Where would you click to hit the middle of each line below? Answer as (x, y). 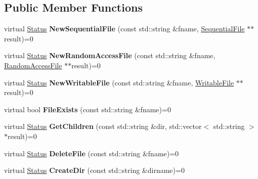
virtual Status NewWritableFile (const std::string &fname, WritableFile (119, 82)
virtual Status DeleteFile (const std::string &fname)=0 (92, 153)
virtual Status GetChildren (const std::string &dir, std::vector (103, 126)
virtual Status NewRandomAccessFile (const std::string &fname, (110, 55)
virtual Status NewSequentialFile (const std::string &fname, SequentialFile (124, 29)
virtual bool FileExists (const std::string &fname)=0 (88, 109)
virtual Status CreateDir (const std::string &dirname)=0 (94, 170)
